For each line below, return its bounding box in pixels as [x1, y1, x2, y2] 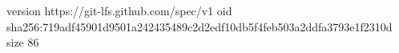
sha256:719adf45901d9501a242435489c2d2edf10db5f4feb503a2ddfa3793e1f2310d [6, 18, 393, 35]
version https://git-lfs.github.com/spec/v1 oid [6, 2, 232, 18]
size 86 [6, 34, 39, 51]
